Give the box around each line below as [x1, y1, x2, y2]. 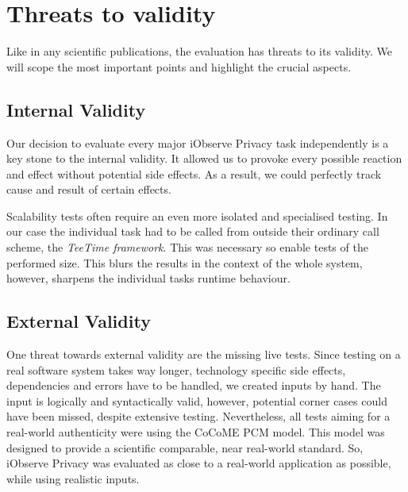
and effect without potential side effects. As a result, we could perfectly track [6, 165, 382, 182]
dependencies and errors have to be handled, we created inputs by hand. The [6, 377, 381, 394]
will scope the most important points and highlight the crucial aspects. [6, 58, 352, 75]
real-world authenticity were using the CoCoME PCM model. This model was [6, 424, 385, 440]
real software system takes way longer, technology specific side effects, [6, 361, 346, 378]
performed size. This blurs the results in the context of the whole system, [6, 254, 363, 271]
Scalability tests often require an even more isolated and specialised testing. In [6, 207, 388, 224]
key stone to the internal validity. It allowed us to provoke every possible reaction [6, 150, 402, 167]
